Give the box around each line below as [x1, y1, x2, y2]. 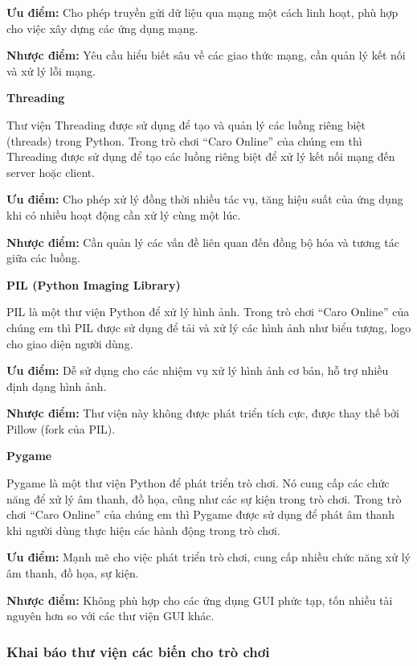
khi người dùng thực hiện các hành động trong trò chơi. [6, 521, 280, 538]
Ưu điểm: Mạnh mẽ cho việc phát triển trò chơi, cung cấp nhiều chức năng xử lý [6, 549, 411, 565]
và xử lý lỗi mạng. [6, 62, 96, 79]
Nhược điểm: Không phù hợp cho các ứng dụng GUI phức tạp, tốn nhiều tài [6, 591, 393, 608]
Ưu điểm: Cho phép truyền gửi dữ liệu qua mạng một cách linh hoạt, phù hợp [6, 4, 399, 20]
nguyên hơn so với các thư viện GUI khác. [6, 607, 215, 624]
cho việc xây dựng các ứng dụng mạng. [6, 19, 198, 36]
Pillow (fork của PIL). [6, 420, 116, 437]
